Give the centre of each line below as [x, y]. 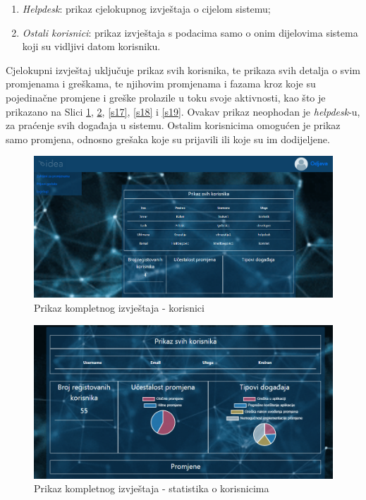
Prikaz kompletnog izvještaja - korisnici [119, 307]
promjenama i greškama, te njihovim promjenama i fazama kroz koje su [161, 84]
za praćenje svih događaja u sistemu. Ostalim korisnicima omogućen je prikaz [173, 125]
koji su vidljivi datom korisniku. [91, 46]
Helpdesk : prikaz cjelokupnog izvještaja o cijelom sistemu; [146, 8]
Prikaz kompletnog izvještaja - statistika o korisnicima [152, 488]
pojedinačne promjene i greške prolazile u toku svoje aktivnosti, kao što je [166, 97]
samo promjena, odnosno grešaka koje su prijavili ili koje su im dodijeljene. [168, 139]
